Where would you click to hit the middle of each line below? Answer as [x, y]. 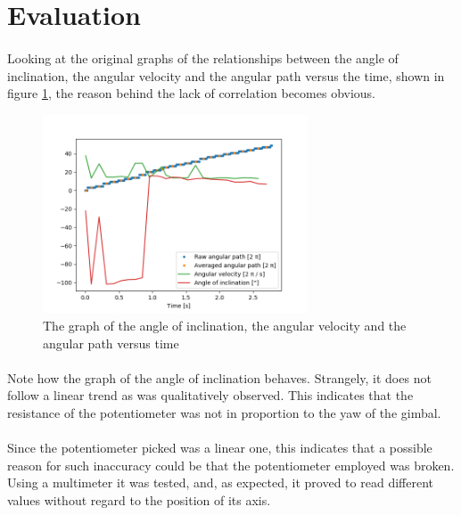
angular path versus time [111, 343]
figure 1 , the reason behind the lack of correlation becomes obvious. [192, 93]
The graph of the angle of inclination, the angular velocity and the [225, 325]
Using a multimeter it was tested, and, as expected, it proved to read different [220, 482]
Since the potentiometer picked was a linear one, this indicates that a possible [220, 448]
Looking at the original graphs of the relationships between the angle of [203, 57]
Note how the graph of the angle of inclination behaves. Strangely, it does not [219, 377]
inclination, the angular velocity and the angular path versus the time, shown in [226, 75]
